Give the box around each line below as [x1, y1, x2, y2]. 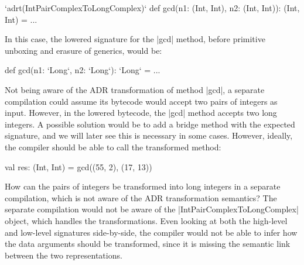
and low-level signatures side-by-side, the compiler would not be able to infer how [5, 226, 298, 238]
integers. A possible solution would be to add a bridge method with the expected [5, 118, 295, 130]
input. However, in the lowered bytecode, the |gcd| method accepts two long [5, 106, 277, 119]
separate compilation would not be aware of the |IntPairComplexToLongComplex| [5, 203, 299, 215]
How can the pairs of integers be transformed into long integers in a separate [5, 180, 281, 192]
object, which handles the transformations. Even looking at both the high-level [5, 214, 288, 226]
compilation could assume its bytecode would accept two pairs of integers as [5, 95, 278, 107]
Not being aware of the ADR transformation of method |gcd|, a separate [5, 83, 265, 95]
